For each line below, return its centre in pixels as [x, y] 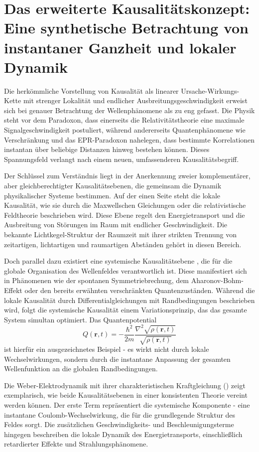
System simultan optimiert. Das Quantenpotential [80, 319]
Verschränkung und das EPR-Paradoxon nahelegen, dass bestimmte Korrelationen [129, 139]
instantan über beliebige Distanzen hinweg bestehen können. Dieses [107, 149]
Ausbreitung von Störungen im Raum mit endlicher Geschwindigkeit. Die [116, 225]
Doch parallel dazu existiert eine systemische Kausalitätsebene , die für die [118, 261]
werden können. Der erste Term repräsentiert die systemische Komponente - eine [127, 405]
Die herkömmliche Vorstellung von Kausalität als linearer [91, 90]
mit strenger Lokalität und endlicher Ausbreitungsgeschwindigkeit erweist [135, 100]
